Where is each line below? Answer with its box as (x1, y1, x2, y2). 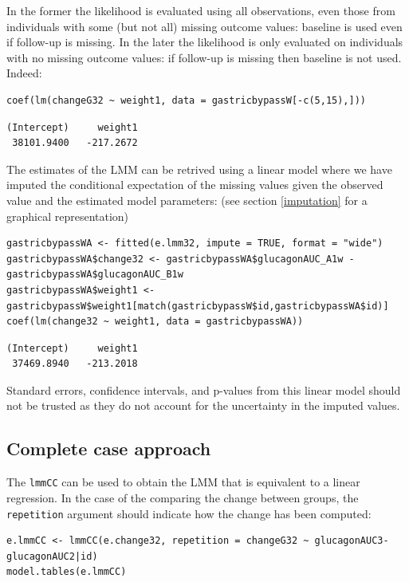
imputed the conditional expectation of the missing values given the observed (6, 176, 383, 193)
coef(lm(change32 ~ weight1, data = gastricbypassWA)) (6, 316, 304, 328)
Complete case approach (6, 436, 211, 461)
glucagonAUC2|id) (6, 550, 98, 562)
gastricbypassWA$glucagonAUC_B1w (6, 269, 183, 281)
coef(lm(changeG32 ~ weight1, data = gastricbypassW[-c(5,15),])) (6, 94, 367, 106)
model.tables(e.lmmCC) (6, 566, 127, 578)
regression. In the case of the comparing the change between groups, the (6, 489, 359, 505)
